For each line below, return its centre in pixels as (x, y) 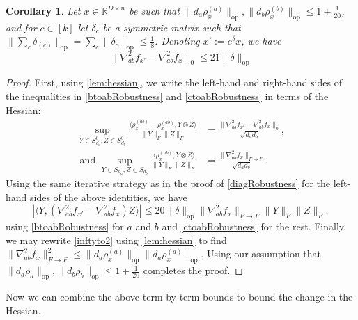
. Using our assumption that (261, 254)
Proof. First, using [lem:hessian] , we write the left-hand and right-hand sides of (174, 82)
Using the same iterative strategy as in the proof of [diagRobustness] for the (168, 183)
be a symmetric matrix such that (172, 27)
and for (21, 27)
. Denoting (177, 41)
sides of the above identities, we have (109, 197)
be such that (154, 10)
